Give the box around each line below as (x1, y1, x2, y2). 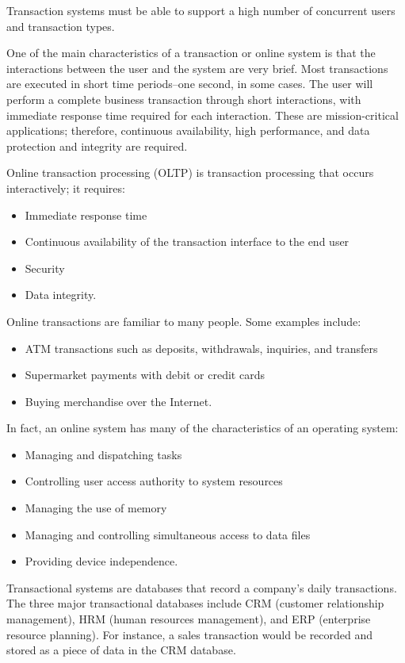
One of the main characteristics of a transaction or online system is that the (6, 44, 376, 61)
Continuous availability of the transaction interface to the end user (25, 233, 350, 250)
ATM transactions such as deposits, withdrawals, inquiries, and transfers (25, 339, 378, 356)
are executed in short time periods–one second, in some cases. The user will (6, 75, 373, 92)
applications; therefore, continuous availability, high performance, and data (6, 122, 370, 139)
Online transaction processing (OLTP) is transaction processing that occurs (6, 164, 374, 181)
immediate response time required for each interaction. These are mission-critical (6, 106, 399, 123)
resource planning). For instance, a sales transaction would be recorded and (6, 626, 373, 642)
